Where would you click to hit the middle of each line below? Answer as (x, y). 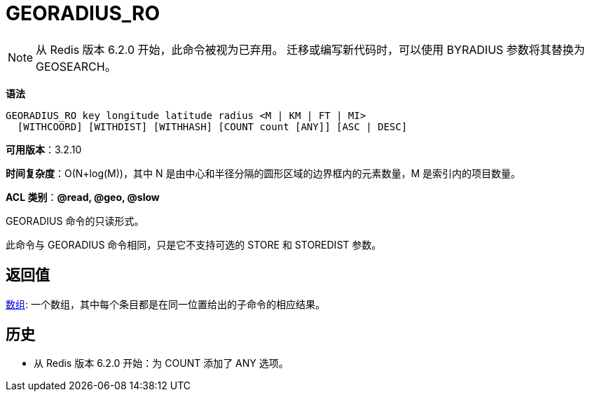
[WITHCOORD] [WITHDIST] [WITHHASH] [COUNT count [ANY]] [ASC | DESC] (212, 126)
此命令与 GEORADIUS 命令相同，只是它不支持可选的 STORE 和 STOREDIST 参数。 (194, 244)
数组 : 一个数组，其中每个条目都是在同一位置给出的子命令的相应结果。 (165, 304)
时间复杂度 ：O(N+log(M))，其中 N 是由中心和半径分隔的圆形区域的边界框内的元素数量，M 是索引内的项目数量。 (263, 173)
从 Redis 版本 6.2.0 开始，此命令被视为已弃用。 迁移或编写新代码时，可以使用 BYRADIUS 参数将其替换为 (310, 49)
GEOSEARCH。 (76, 66)
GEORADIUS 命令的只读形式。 (75, 221)
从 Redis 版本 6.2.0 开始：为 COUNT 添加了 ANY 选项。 (161, 363)
